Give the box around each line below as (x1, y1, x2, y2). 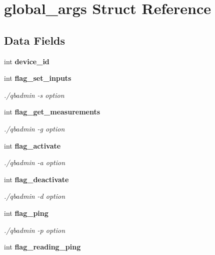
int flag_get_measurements (4, 106, 100, 117)
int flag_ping (4, 207, 48, 218)
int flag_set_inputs (4, 73, 71, 83)
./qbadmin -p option (4, 224, 65, 235)
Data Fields (4, 32, 65, 48)
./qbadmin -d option (4, 191, 65, 201)
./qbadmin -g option (4, 123, 65, 134)
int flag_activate (4, 140, 61, 151)
